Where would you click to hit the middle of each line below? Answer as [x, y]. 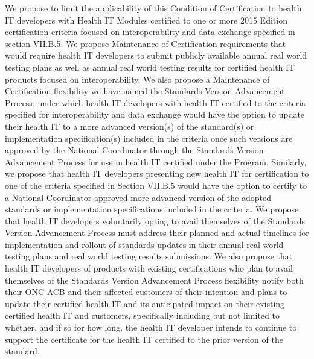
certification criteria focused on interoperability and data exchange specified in [150, 32]
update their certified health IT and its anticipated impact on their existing [145, 303]
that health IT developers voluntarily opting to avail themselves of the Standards [155, 221]
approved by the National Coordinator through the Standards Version [134, 150]
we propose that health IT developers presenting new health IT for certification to [157, 173]
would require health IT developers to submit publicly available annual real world [156, 55]
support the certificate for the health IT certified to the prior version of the [144, 339]
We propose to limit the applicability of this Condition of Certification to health [153, 8]
